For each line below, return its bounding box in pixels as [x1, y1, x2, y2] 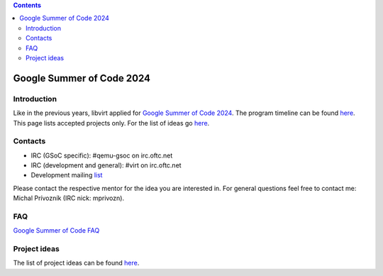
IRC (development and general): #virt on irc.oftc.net [30, 161, 182, 170]
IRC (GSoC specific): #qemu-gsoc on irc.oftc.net [30, 151, 173, 160]
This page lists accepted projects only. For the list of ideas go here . [13, 118, 210, 127]
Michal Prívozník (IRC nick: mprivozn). [13, 194, 124, 202]
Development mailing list [30, 171, 103, 180]
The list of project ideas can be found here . [13, 259, 140, 267]
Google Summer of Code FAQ [13, 226, 100, 235]
